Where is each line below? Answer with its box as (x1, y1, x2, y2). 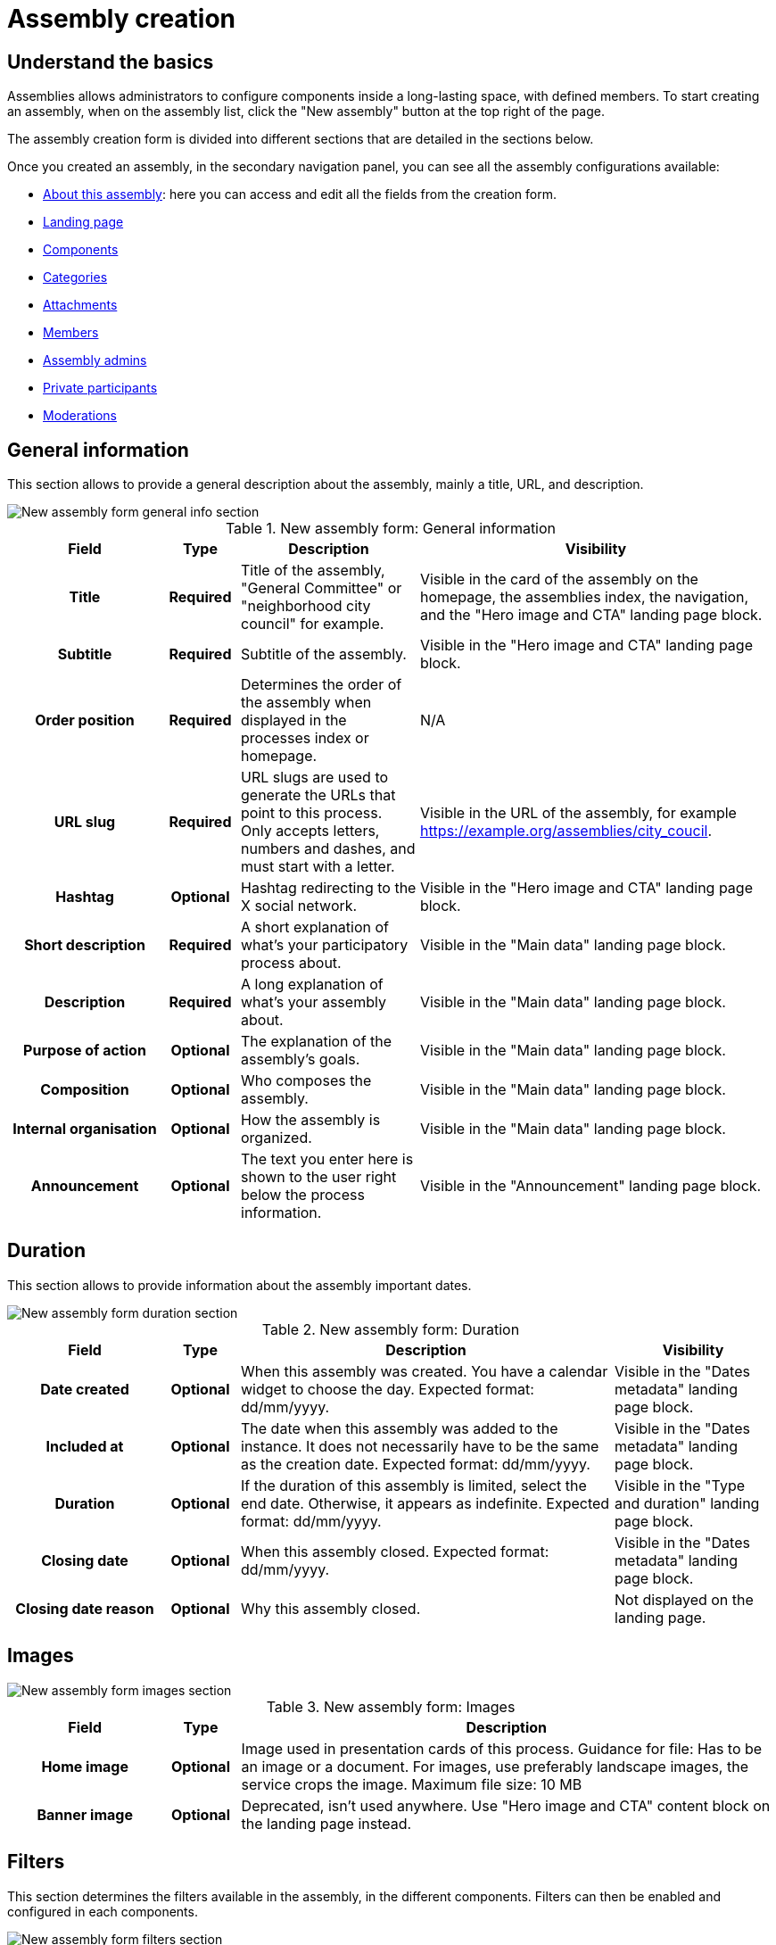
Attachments (43, 297, 118, 313)
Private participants (43, 380, 158, 396)
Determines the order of (241, 675, 402, 694)
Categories (43, 269, 108, 286)
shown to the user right (241, 1168, 397, 1187)
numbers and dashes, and (241, 840, 416, 858)
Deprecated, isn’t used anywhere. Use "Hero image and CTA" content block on (241, 1796, 771, 1815)
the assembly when (241, 693, 372, 712)
